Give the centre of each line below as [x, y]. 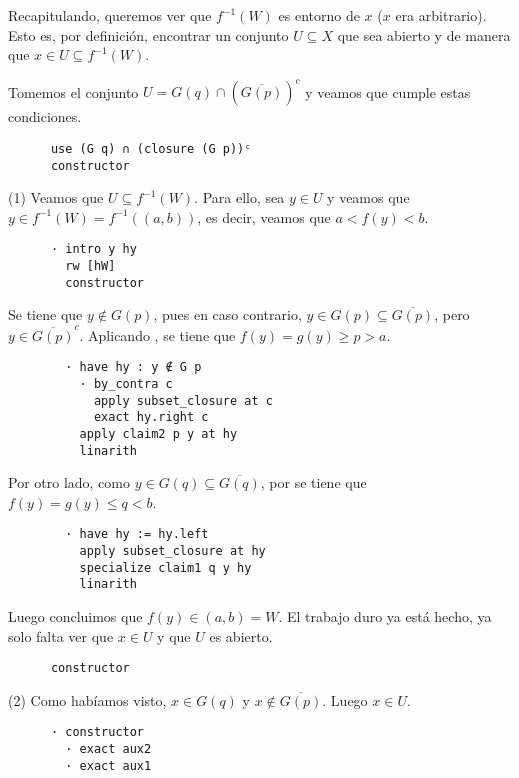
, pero [452, 314]
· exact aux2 [108, 749]
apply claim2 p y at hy [158, 433]
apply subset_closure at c [183, 400]
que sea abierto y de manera [424, 34]
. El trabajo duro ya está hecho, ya [385, 616]
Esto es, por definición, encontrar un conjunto [148, 34]
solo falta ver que [61, 635]
